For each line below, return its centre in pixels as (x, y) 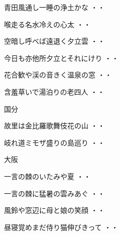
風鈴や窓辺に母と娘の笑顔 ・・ (54, 210)
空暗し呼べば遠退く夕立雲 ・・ (54, 41)
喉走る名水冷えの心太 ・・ (47, 24)
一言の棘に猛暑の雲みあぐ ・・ (54, 193)
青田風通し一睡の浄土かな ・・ (54, 7)
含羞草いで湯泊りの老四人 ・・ (54, 91)
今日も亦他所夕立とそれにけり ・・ (62, 58)
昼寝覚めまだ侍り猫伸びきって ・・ (61, 227)
